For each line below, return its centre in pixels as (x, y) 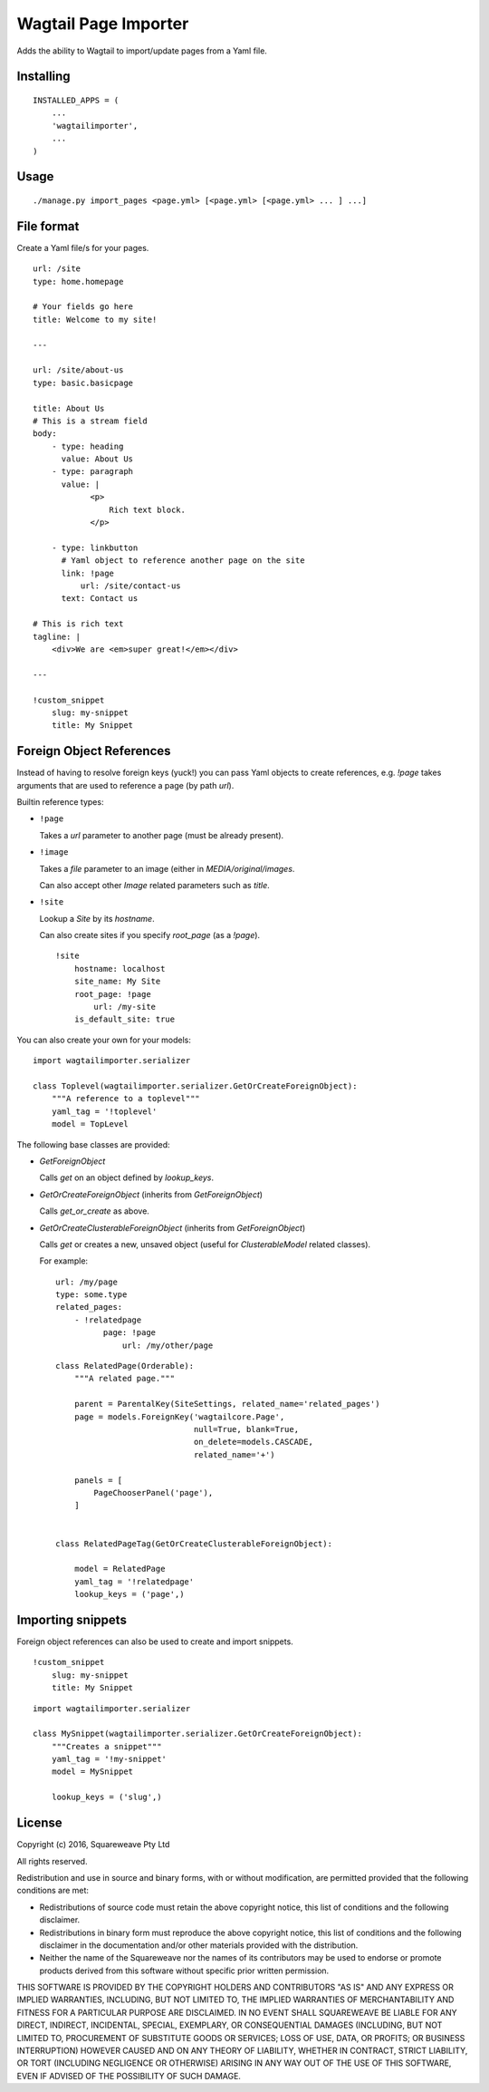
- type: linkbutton (95, 547)
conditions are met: (53, 1891)
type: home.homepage (78, 281)
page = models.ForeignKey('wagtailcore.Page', (179, 1417)
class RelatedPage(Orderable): (125, 1366)
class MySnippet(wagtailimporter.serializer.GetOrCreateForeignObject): (197, 1734)
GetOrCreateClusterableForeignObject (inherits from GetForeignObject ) (173, 1227)
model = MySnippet (92, 1772)
